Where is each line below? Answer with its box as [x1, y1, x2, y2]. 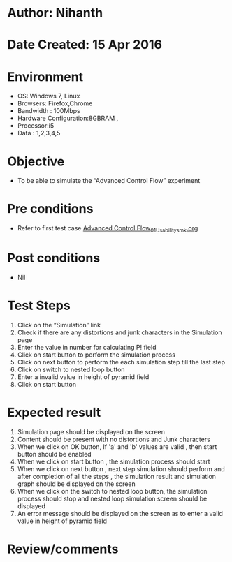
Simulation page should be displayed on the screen [17, 427, 166, 436]
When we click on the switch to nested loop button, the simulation [17, 487, 208, 495]
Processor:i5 [17, 121, 55, 130]
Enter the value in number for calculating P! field [17, 343, 157, 351]
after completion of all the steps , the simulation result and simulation [17, 472, 217, 480]
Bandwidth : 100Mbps [17, 107, 80, 115]
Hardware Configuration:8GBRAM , [17, 114, 119, 123]
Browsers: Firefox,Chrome [17, 99, 93, 108]
